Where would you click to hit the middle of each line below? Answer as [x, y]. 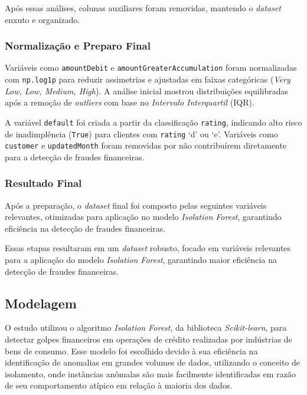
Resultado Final [43, 183]
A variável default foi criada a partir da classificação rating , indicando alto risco [153, 122]
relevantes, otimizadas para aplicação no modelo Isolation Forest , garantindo [143, 217]
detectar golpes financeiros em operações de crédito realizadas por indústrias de [148, 339]
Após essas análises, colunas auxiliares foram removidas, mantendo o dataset [143, 8]
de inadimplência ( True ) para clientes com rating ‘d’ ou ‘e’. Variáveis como [141, 134]
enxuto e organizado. [43, 19]
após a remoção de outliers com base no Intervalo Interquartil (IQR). [130, 102]
